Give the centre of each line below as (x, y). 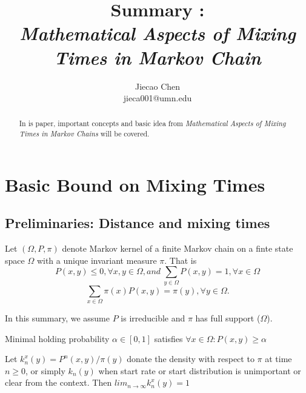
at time (278, 359)
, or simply (45, 370)
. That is (181, 260)
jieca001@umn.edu (158, 98)
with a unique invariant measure (97, 260)
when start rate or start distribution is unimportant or (200, 370)
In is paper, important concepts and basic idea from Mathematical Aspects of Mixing (152, 123)
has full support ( (228, 318)
